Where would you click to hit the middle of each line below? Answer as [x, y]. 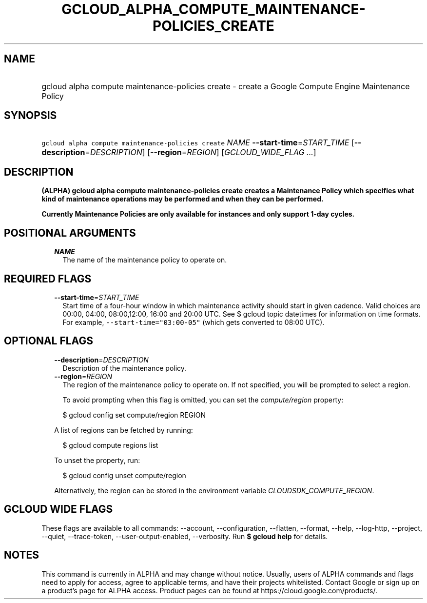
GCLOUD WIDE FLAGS [58, 509]
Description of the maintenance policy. [125, 368]
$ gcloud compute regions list [110, 445]
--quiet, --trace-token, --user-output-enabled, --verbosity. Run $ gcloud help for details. [185, 536]
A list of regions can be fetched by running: [124, 430]
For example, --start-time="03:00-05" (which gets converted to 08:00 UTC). [194, 322]
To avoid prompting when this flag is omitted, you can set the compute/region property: [203, 400]
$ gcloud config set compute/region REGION [134, 415]
